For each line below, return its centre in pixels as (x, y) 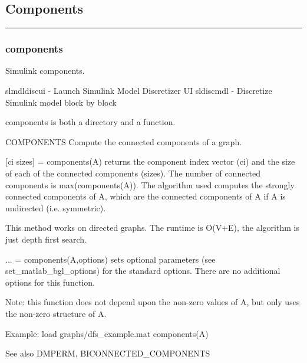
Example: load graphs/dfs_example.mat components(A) (107, 333)
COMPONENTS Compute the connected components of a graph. (124, 141)
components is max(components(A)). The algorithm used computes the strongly (150, 184)
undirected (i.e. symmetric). (56, 207)
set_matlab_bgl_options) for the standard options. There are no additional (143, 271)
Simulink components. (45, 71)
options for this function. (50, 282)
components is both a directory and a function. (90, 122)
